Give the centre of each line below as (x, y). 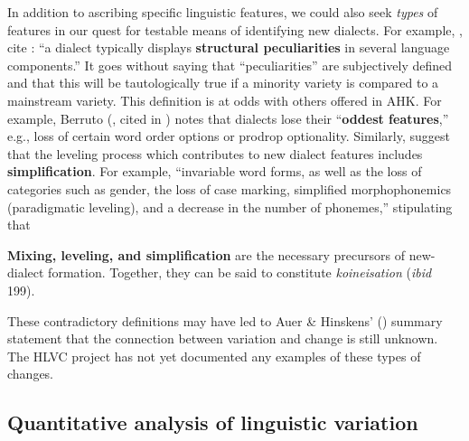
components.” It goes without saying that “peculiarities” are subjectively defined (230, 65)
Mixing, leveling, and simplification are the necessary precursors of (206, 254)
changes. (31, 374)
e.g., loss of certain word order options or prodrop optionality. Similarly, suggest (229, 136)
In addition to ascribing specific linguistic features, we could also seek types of (223, 12)
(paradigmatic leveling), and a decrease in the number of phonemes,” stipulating (230, 206)
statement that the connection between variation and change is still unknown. (223, 338)
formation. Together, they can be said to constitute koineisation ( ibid (240, 272)
